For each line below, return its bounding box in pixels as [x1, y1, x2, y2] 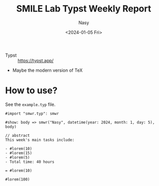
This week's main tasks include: [5, 137, 75, 142]
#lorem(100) [5, 176, 30, 182]
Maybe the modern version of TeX [12, 67, 83, 73]
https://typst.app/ [17, 57, 54, 63]
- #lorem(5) [5, 155, 30, 160]
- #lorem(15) [5, 150, 32, 155]
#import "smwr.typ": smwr [5, 111, 59, 116]
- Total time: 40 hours [5, 159, 55, 164]
